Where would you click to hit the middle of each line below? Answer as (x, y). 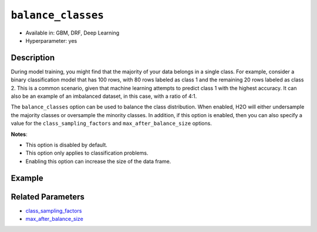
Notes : (19, 134)
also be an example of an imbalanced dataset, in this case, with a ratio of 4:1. (104, 96)
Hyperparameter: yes (51, 40)
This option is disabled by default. (67, 145)
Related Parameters (48, 197)
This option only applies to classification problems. (87, 153)
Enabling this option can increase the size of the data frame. (98, 161)
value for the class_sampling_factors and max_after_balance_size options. (112, 124)
